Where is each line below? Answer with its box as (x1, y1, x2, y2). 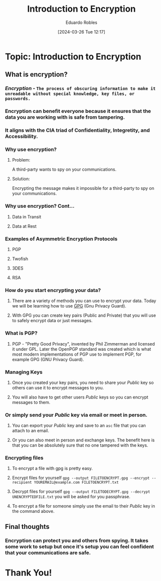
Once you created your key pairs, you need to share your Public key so (12, 380, 154, 385)
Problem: (12, 157, 31, 163)
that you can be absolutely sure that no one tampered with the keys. (12, 442, 148, 448)
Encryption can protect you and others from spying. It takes (5, 537, 149, 544)
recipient (12, 480, 32, 485)
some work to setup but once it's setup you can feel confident (5, 543, 154, 550)
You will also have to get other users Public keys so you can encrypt (12, 394, 149, 400)
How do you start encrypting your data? (5, 287, 101, 293)
